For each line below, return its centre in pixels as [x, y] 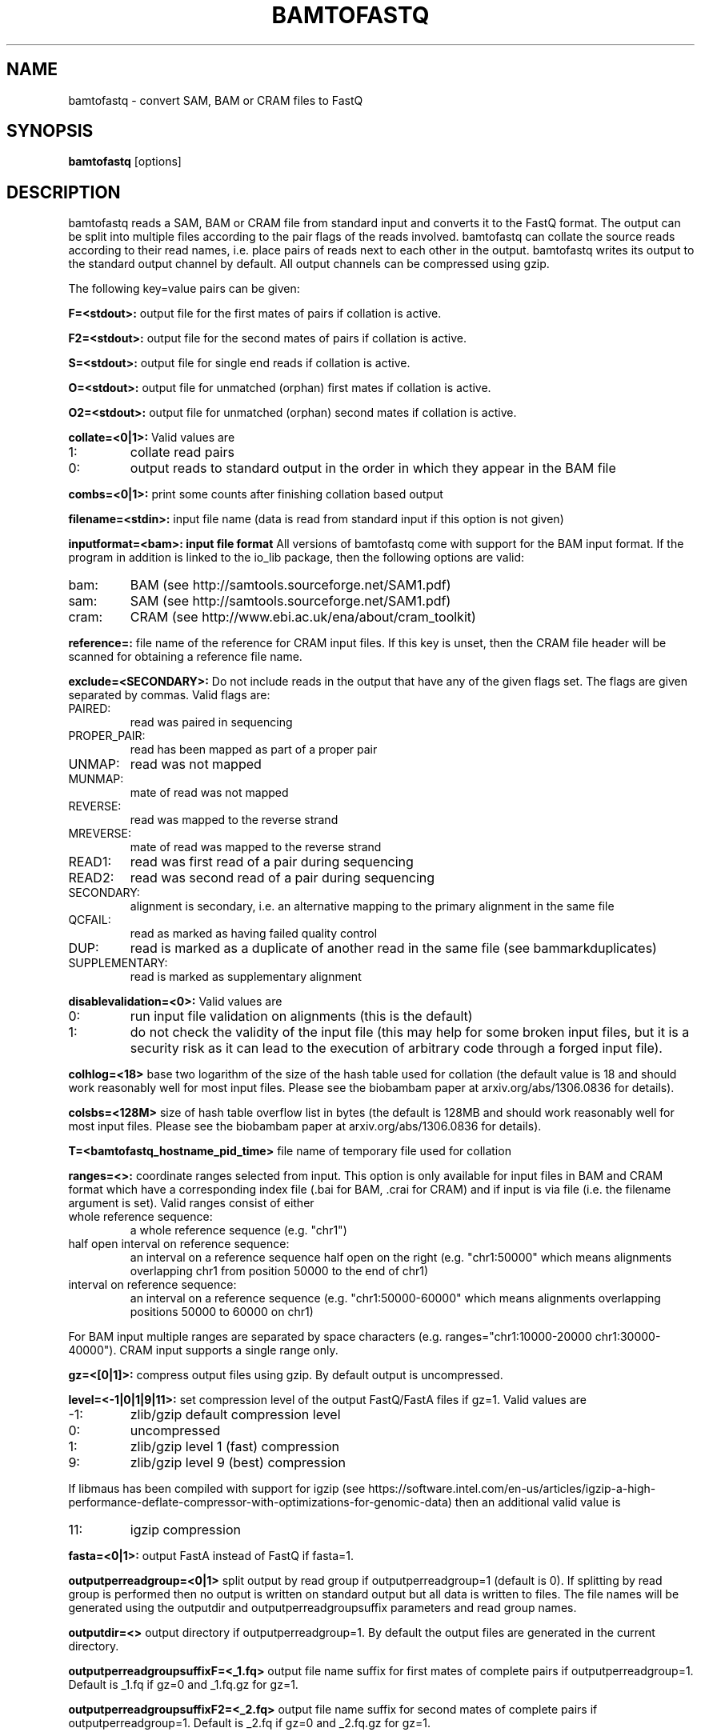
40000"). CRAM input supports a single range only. [203, 1350]
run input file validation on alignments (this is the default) [301, 1016]
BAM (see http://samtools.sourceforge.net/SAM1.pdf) [290, 585]
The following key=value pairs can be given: [184, 289]
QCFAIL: [90, 920]
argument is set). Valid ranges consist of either [191, 1203]
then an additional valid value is [538, 1502]
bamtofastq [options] [125, 162]
